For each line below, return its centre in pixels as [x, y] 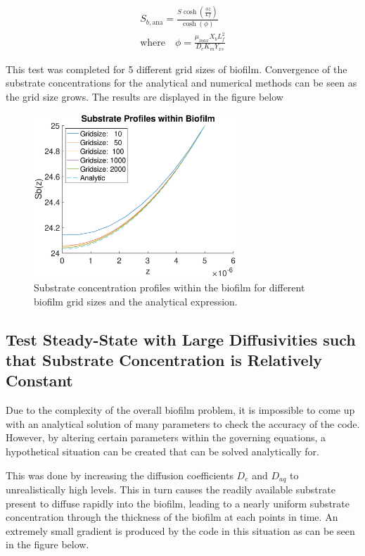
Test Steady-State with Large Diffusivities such [181, 339]
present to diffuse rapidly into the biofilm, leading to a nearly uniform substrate [178, 503]
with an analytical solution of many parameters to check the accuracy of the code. [183, 423]
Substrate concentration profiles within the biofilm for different [169, 287]
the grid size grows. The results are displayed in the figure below [145, 96]
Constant [39, 380]
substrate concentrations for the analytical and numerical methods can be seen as [181, 83]
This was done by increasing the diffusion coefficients [120, 475]
